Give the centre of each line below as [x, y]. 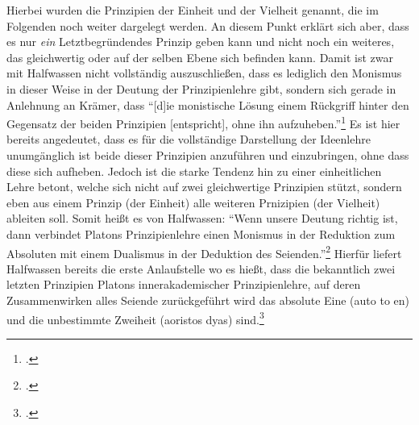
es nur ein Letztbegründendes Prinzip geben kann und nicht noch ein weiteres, [201, 42]
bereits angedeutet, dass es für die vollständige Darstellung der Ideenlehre [189, 139]
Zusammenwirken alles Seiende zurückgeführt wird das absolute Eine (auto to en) [208, 300]
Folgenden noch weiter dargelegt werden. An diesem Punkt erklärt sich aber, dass [208, 25]
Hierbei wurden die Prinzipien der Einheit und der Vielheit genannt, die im [193, 10]
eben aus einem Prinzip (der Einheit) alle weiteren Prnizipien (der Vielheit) [193, 202]
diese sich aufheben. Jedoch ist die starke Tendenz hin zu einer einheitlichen [194, 171]
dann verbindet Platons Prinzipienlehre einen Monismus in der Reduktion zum [201, 233]
